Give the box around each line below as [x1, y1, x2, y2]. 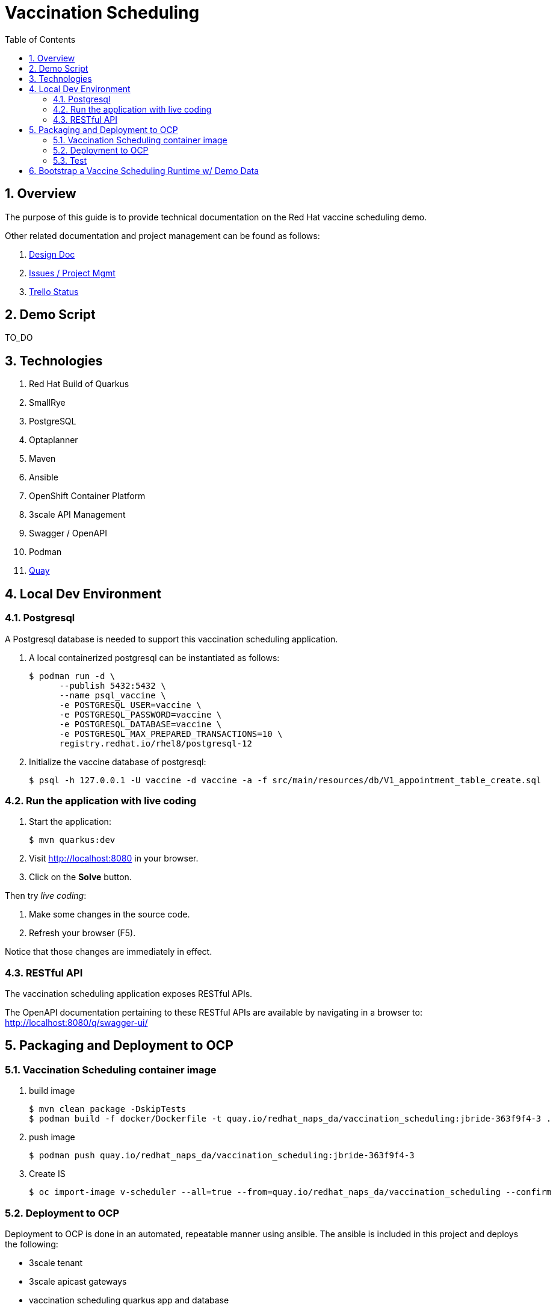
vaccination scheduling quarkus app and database [29, 1294, 229, 1305]
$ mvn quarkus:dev [29, 835, 116, 845]
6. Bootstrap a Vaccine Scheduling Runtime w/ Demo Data [29, 165, 259, 176]
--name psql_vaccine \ [59, 690, 166, 700]
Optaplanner [29, 435, 78, 445]
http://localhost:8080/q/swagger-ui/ [5, 1017, 148, 1028]
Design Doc [29, 249, 75, 259]
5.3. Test [53, 155, 87, 166]
